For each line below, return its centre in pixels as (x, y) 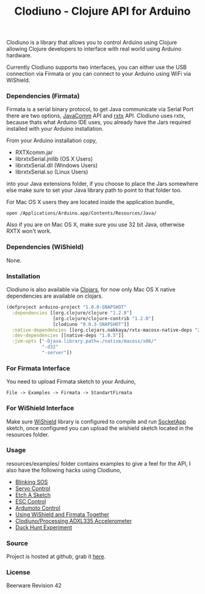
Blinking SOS (31, 482)
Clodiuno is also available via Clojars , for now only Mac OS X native (91, 290)
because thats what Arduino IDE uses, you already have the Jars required (99, 122)
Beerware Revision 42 (34, 585)
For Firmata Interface (38, 368)
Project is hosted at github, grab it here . (56, 557)
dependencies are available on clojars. (55, 296)
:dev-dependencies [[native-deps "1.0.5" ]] (68, 335)
